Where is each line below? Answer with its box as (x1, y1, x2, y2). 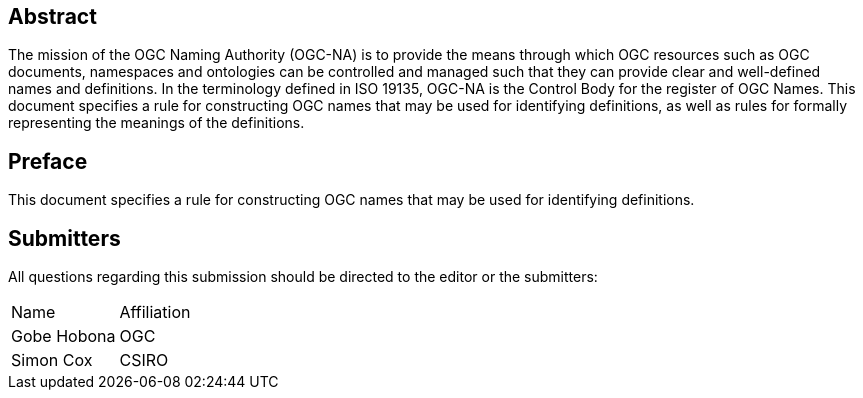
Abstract (8, 4, 97, 29)
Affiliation (119, 302, 191, 323)
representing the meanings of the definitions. (8, 114, 305, 132)
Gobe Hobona (11, 326, 116, 347)
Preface (8, 148, 88, 174)
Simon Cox (11, 350, 93, 371)
